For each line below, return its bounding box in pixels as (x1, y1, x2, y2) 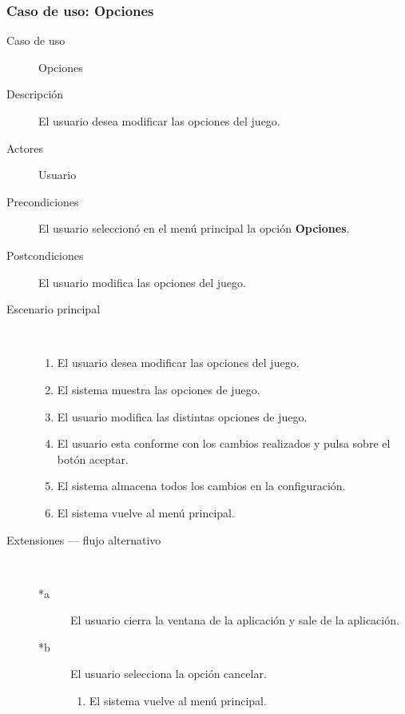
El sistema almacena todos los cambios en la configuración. (57, 477, 346, 494)
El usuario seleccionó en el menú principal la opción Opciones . (38, 220, 350, 237)
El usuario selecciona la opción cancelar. (70, 665, 267, 682)
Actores (6, 139, 43, 156)
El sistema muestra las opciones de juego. (57, 381, 260, 397)
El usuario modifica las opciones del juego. (38, 273, 246, 290)
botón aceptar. (57, 450, 129, 467)
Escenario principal (6, 301, 101, 317)
